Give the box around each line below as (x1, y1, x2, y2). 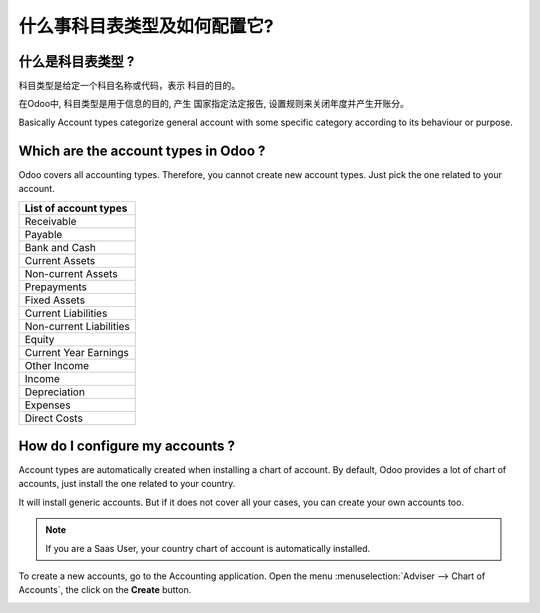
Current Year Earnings (24, 345, 129, 359)
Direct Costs (24, 411, 84, 425)
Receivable (24, 214, 77, 228)
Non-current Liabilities (24, 319, 130, 333)
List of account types (24, 201, 128, 215)
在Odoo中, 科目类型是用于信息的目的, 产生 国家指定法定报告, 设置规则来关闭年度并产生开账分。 (18, 98, 409, 110)
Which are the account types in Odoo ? (18, 142, 266, 159)
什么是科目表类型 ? (18, 53, 135, 70)
